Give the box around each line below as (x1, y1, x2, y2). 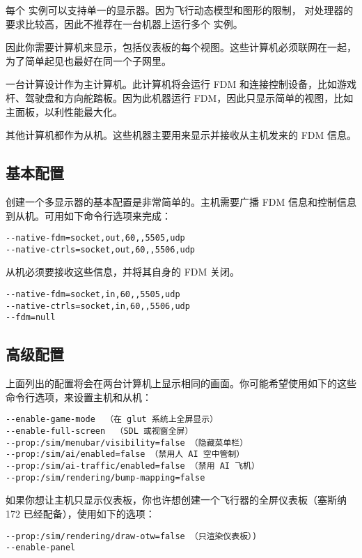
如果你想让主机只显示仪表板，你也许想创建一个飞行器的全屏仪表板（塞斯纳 (6, 492, 347, 507)
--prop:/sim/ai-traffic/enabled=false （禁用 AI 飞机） (6, 461, 260, 472)
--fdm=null (6, 312, 56, 323)
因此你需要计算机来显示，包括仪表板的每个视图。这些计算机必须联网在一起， (6, 40, 356, 54)
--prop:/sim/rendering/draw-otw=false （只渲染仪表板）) (6, 531, 258, 541)
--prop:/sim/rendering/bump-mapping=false (6, 472, 205, 483)
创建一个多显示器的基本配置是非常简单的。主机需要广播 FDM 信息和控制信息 (6, 194, 356, 209)
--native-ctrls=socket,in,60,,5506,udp (6, 301, 190, 311)
